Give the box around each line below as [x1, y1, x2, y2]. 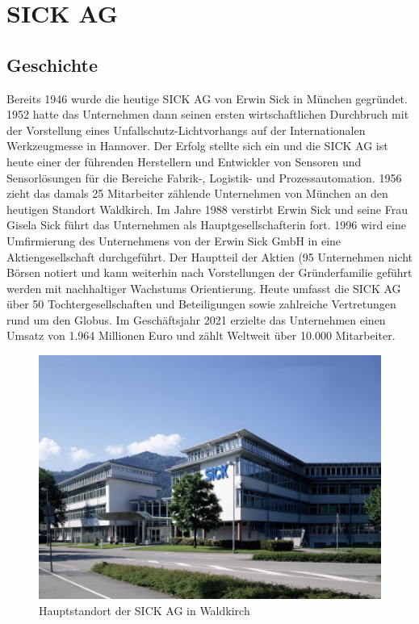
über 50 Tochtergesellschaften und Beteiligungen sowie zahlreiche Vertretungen [6, 295, 396, 312]
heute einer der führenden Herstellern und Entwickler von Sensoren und [6, 153, 362, 170]
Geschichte [6, 52, 98, 77]
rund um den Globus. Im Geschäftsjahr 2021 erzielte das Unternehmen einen [6, 311, 386, 328]
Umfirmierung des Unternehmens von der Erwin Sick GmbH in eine [6, 232, 341, 249]
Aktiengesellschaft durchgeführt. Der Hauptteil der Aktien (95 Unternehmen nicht [6, 248, 413, 265]
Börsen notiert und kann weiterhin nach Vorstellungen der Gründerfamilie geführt [6, 264, 413, 281]
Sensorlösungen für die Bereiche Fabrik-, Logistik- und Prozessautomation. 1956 [6, 169, 402, 186]
